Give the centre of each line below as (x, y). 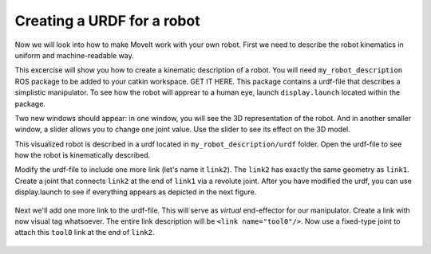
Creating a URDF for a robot (107, 21)
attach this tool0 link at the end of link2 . (85, 233)
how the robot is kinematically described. (83, 155)
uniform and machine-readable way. (75, 55)
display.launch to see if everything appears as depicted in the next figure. (136, 192)
